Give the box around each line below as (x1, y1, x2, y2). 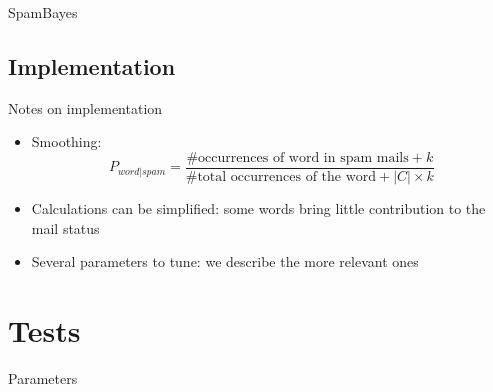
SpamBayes (8, 2, 78, 22)
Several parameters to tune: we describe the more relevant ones (31, 251, 419, 272)
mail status (31, 217, 100, 238)
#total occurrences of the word (185, 170, 377, 185)
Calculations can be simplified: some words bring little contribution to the (31, 198, 486, 219)
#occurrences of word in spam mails (186, 150, 409, 165)
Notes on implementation (8, 97, 163, 118)
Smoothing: (31, 131, 102, 152)
